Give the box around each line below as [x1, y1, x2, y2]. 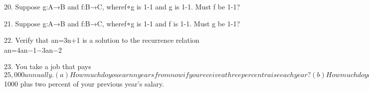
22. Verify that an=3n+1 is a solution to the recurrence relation [4, 35, 199, 45]
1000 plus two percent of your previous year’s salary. [4, 78, 164, 89]
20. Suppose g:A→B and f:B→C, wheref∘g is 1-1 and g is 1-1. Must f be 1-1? [4, 1, 240, 11]
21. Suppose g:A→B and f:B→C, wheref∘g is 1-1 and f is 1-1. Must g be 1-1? [4, 18, 240, 28]
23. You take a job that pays [4, 61, 91, 72]
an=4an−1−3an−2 [4, 44, 62, 55]
